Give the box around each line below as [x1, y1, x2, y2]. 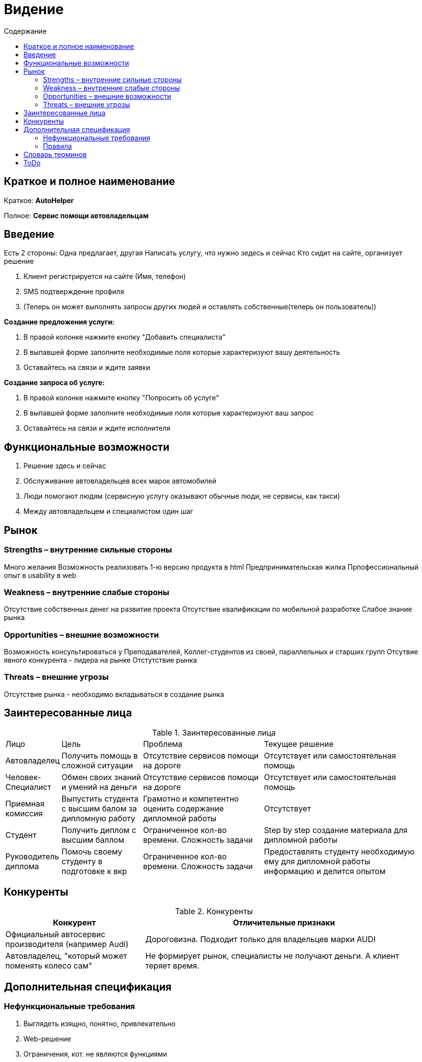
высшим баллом [62, 834, 125, 845]
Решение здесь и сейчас [23, 462, 106, 470]
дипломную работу [62, 813, 135, 823]
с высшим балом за [62, 803, 137, 813]
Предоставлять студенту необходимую [264, 846, 415, 856]
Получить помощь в [62, 750, 138, 761]
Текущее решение [264, 739, 334, 749]
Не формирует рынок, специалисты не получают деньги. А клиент [145, 951, 399, 961]
